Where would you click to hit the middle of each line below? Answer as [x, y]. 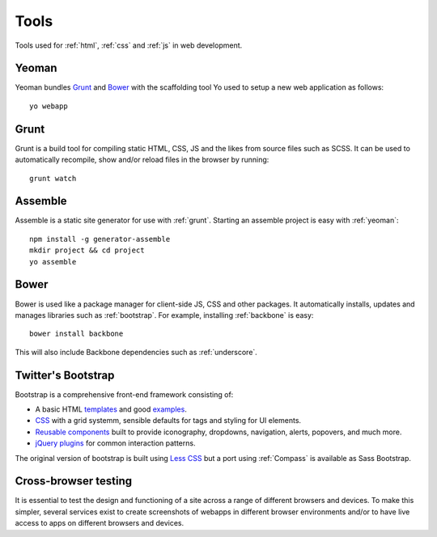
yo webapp [49, 106]
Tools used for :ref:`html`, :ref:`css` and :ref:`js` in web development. [129, 45]
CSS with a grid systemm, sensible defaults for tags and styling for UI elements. [168, 421]
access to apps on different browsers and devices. [100, 523]
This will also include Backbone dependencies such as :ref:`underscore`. [136, 352]
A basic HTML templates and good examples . [111, 409]
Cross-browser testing [74, 481]
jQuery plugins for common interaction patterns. [115, 443]
